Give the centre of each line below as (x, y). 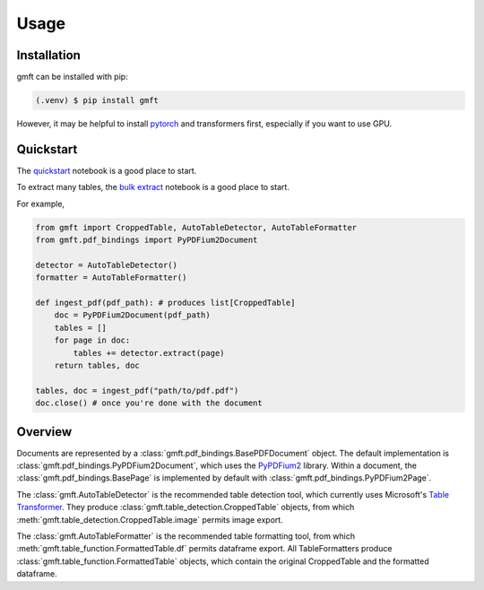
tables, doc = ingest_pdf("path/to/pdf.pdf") (137, 390)
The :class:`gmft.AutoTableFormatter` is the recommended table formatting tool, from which (186, 536)
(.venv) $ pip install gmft (97, 100)
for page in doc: (92, 340)
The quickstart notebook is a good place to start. (107, 170)
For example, (41, 204)
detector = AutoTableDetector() (107, 265)
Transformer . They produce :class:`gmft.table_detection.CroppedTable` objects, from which (186, 508)
